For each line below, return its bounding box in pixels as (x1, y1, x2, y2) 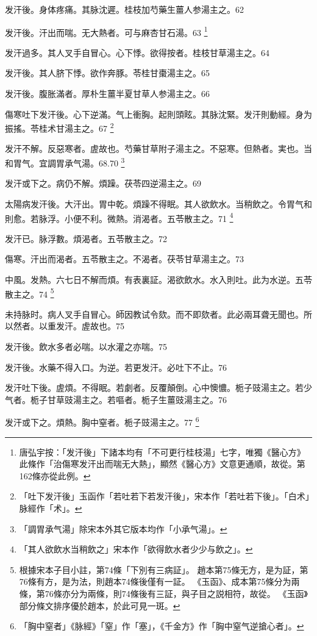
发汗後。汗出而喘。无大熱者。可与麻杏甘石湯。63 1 (5, 24, 208, 38)
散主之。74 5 (5, 285, 54, 300)
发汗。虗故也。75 (55, 320, 124, 332)
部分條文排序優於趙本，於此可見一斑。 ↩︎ (19, 599, 180, 612)
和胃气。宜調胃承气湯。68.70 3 (5, 155, 125, 169)
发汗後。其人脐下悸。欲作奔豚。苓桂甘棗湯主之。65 (5, 66, 210, 79)
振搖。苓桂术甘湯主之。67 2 (5, 120, 114, 134)
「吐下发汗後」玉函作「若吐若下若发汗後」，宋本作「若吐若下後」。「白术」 (19, 490, 310, 502)
